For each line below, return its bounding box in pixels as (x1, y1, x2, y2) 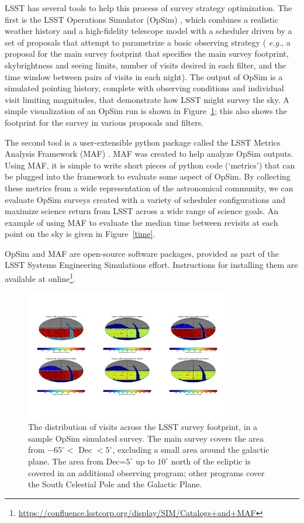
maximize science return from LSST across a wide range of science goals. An (5, 205, 279, 217)
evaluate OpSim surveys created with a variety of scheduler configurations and (5, 193, 286, 205)
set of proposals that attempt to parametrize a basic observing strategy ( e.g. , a (5, 36, 291, 48)
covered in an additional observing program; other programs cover (28, 466, 265, 479)
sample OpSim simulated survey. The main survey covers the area (28, 432, 264, 444)
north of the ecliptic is (171, 455, 251, 467)
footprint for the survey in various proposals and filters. (5, 116, 204, 128)
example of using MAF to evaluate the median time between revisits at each (5, 216, 278, 228)
